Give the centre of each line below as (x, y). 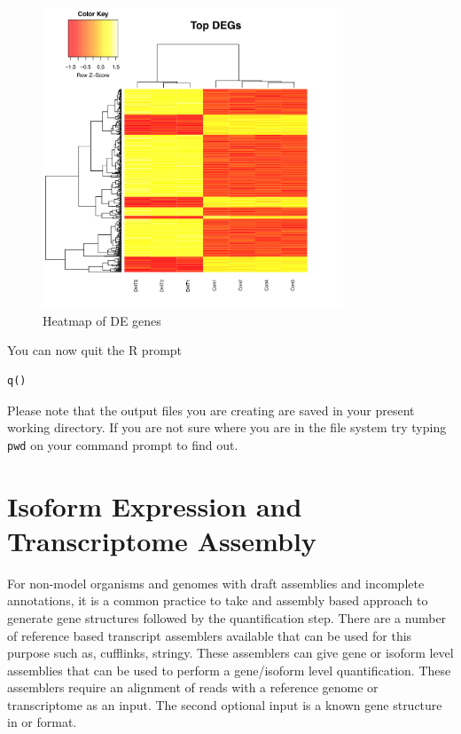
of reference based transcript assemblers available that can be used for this (210, 635)
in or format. (42, 722)
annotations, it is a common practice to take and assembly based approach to (218, 600)
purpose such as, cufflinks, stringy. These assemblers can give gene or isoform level (230, 653)
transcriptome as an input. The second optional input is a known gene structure (225, 704)
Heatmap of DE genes (102, 320)
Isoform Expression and (155, 505)
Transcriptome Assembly (162, 540)
